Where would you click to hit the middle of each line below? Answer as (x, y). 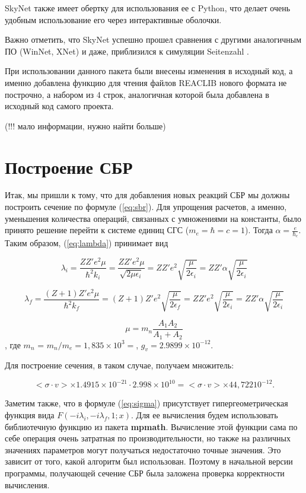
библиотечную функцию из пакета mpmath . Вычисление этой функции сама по (151, 426)
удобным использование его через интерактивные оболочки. (113, 19)
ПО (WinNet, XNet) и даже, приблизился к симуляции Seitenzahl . (127, 51)
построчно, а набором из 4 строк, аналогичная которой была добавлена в (137, 94)
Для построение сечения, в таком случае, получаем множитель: (119, 365)
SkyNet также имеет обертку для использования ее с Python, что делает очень (148, 8)
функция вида (30, 415)
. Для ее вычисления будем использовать (205, 415)
